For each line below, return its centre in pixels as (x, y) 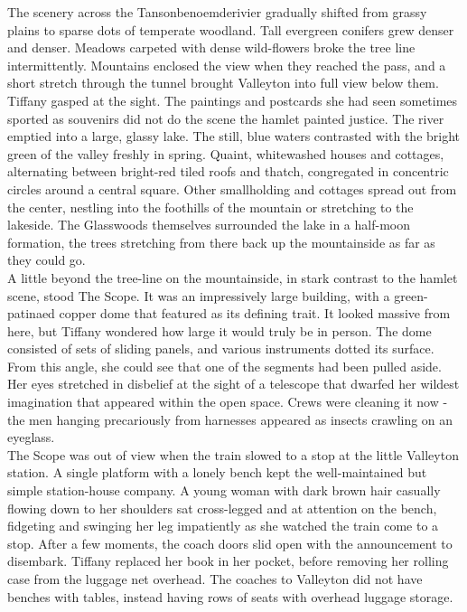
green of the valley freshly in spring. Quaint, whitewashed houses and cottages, (226, 153)
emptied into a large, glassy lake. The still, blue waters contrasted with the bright (234, 136)
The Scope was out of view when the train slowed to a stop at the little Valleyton (233, 454)
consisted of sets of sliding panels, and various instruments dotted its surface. (221, 348)
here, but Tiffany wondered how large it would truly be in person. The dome (219, 330)
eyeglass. (31, 437)
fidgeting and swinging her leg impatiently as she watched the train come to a (223, 526)
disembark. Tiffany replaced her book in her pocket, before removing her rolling (228, 561)
